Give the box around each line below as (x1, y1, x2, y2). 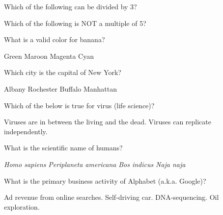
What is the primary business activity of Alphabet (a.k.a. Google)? (4, 175, 206, 186)
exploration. (4, 201, 40, 212)
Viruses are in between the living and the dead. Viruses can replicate (4, 117, 212, 127)
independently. (4, 126, 48, 136)
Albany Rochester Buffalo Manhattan (4, 83, 117, 94)
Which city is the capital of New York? (4, 67, 121, 77)
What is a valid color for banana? (4, 34, 105, 45)
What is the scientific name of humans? (4, 143, 123, 153)
